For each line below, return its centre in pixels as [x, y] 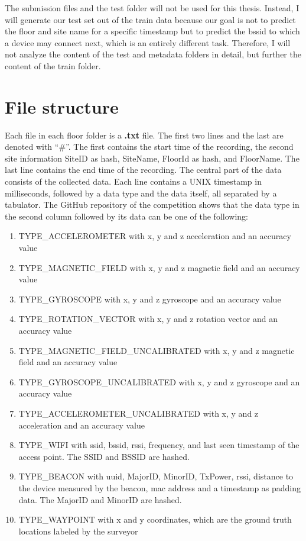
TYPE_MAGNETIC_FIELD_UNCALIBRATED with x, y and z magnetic [157, 350]
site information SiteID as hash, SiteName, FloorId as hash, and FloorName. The [152, 158]
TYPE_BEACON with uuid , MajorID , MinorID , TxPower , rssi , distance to [156, 476]
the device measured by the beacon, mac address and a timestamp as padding [160, 487]
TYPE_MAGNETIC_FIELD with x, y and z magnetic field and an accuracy [159, 267]
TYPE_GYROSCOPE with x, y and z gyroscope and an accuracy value [150, 299]
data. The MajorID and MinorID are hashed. [100, 499]
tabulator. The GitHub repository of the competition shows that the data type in [152, 205]
